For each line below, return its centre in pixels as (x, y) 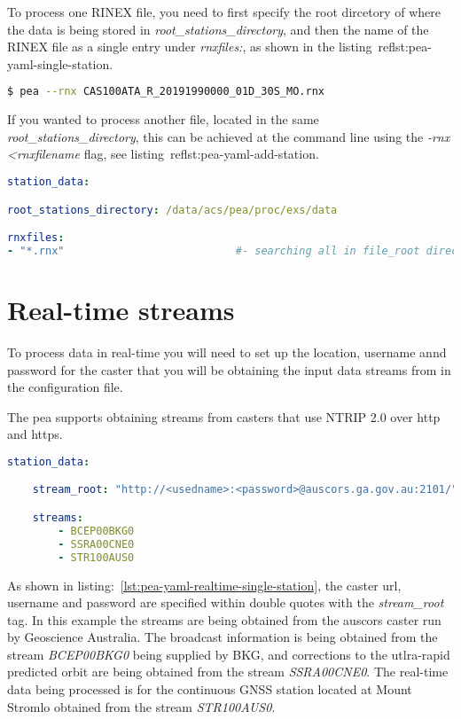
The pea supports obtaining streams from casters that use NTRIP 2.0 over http (224, 416)
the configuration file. (65, 387)
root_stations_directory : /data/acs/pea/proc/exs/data (172, 210)
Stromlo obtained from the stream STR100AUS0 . (141, 706)
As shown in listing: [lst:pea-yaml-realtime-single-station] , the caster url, (204, 585)
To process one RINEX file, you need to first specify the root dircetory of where (224, 12)
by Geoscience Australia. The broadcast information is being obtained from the (223, 637)
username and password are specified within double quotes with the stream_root (226, 602)
